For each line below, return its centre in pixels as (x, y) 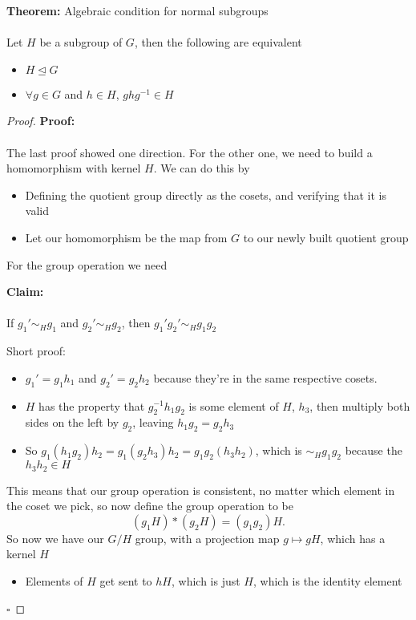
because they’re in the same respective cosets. (265, 377)
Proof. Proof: (41, 121)
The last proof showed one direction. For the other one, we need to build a (190, 152)
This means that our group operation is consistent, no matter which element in (201, 490)
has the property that (92, 405)
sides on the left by (72, 422)
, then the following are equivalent (218, 42)
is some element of (234, 405)
